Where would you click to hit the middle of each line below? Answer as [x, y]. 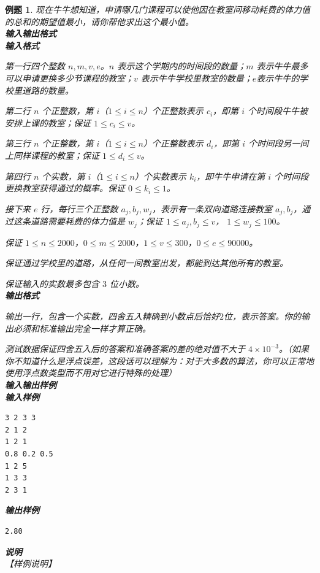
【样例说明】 [31, 563]
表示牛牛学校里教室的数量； [196, 78]
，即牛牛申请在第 [231, 176]
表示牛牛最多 [282, 66]
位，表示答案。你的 [262, 316]
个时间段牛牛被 [277, 111]
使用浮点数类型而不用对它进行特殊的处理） [91, 373]
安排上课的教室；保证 [48, 122]
